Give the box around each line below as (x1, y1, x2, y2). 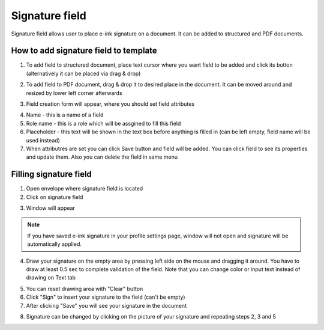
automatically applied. (27, 240, 82, 248)
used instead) (26, 136, 60, 144)
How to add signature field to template (11, 46, 157, 56)
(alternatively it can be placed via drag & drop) (26, 70, 141, 77)
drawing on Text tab (26, 274, 76, 281)
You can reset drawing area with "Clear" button (26, 285, 143, 292)
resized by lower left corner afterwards (26, 89, 122, 96)
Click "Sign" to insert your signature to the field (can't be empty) (26, 293, 185, 301)
